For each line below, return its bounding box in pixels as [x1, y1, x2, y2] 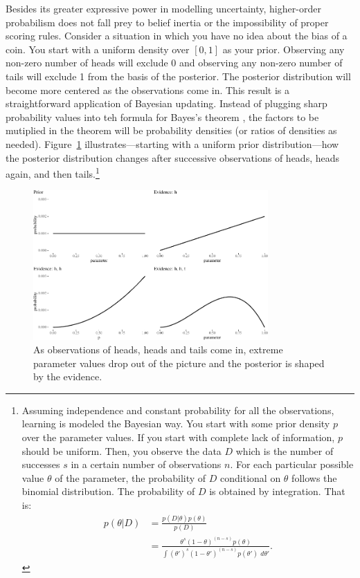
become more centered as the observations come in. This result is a [6, 82, 290, 97]
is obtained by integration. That [209, 484, 345, 498]
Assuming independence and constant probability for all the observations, [21, 402, 334, 417]
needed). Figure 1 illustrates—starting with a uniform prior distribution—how [6, 136, 339, 151]
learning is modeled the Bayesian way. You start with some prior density [21, 416, 330, 431]
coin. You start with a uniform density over [6, 41, 190, 56]
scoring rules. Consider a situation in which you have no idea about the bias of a [6, 28, 348, 43]
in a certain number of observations [71, 457, 222, 472]
